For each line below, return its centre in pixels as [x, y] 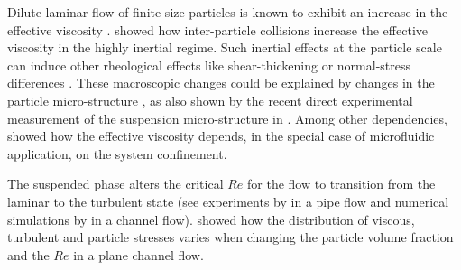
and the [28, 254]
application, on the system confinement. [117, 153]
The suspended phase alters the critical [115, 184]
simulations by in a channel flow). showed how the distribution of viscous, [211, 219]
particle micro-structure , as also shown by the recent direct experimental [210, 100]
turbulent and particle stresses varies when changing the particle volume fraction [230, 237]
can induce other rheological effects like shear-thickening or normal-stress [209, 65]
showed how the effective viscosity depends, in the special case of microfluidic [221, 136]
